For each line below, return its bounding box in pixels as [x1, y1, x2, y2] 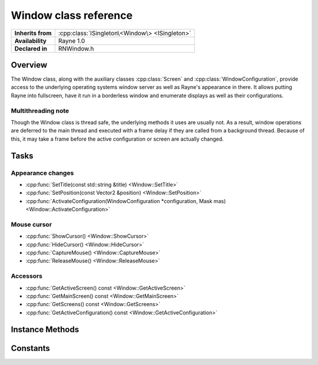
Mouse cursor [11, 220, 52, 228]
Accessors [11, 272, 43, 280]
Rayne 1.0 [58, 36, 85, 45]
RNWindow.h [58, 44, 94, 52]
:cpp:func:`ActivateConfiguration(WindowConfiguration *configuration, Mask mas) [25, 197, 226, 204]
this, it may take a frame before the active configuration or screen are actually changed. [11, 135, 224, 142]
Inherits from [14, 29, 52, 37]
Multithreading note [11, 107, 69, 115]
